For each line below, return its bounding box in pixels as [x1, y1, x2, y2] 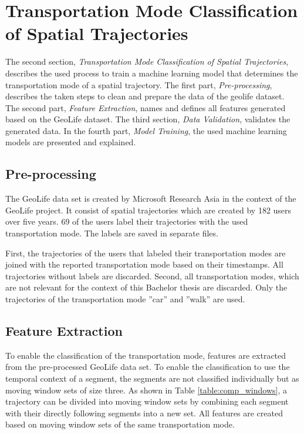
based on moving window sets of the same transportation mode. [5, 418, 235, 430]
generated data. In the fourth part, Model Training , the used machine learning [5, 124, 287, 136]
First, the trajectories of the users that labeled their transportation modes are [5, 246, 286, 259]
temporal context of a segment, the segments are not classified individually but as [5, 372, 299, 384]
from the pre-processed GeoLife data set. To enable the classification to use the [5, 360, 290, 373]
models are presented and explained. [5, 136, 136, 148]
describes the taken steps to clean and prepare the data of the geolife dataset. [5, 90, 285, 102]
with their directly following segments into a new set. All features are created [5, 406, 283, 419]
